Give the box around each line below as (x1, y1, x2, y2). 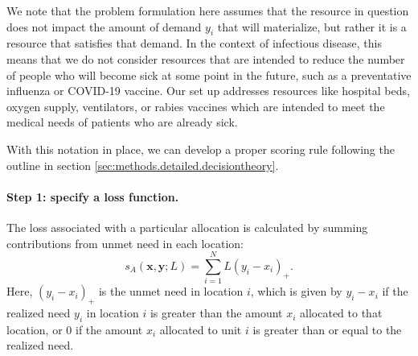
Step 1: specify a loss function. (6, 188, 179, 205)
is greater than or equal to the (252, 321, 402, 337)
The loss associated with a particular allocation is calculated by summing (6, 218, 368, 235)
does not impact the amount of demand (6, 18, 202, 35)
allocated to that (300, 304, 383, 321)
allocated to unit (159, 321, 242, 337)
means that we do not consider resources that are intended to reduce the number (6, 50, 405, 67)
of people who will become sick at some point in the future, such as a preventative (6, 66, 412, 83)
